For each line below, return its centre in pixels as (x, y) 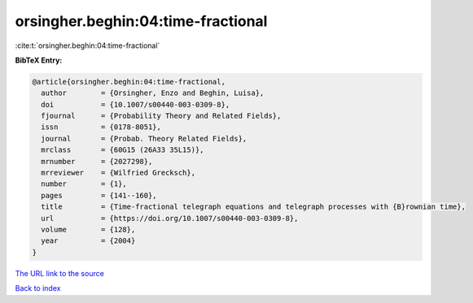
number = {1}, (84, 184)
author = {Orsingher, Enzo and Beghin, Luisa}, (153, 93)
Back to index (38, 288)
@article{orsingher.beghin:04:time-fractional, (129, 82)
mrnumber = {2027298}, (97, 161)
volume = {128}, (88, 229)
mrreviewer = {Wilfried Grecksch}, (118, 173)
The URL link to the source (60, 273)
